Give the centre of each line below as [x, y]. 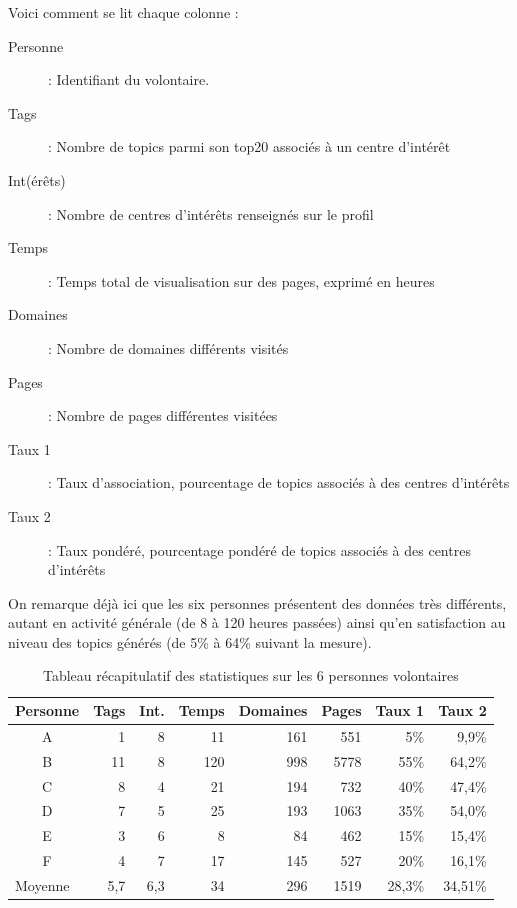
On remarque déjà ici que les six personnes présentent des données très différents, [257, 602]
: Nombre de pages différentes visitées [163, 415]
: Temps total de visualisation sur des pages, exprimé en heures [241, 280]
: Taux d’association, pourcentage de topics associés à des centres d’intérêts [279, 482]
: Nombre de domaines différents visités [168, 347]
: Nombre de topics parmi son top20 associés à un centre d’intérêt [249, 146]
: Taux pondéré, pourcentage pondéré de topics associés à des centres [259, 549]
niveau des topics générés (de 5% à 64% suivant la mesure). [190, 641]
